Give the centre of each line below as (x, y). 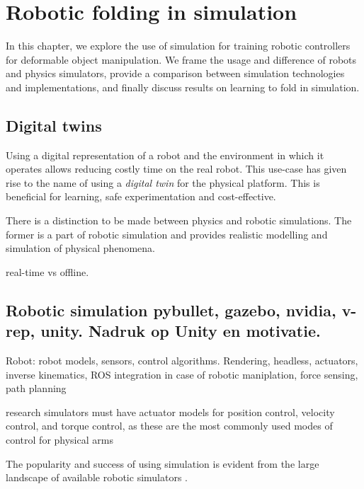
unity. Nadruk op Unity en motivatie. (181, 331)
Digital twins (54, 125)
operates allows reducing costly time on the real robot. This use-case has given (176, 169)
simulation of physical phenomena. (80, 248)
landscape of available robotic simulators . (97, 477)
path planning (36, 388)
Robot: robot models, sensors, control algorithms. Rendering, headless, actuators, (182, 361)
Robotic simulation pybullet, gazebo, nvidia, (171, 310)
